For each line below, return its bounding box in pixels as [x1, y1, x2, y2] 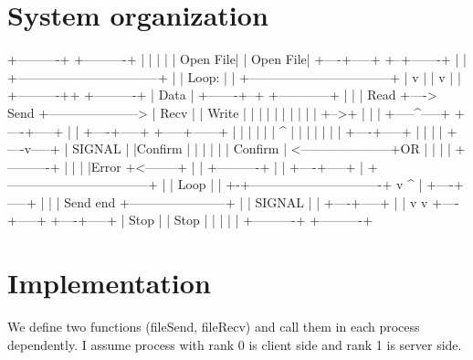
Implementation [7, 264, 211, 302]
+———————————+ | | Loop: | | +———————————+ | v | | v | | [7, 67, 461, 86]
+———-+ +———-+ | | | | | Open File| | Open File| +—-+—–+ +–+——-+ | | [7, 49, 467, 69]
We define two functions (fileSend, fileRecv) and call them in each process [7, 317, 420, 336]
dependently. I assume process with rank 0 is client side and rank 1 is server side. [7, 334, 462, 354]
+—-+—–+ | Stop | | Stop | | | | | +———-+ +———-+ [50, 210, 373, 229]
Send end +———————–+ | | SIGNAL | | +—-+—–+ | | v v [64, 192, 428, 211]
